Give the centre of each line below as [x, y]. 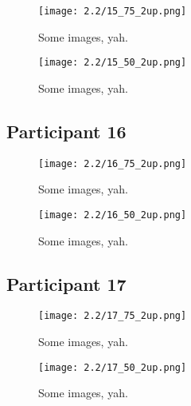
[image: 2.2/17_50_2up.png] [113, 367]
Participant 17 [66, 283]
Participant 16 [66, 131]
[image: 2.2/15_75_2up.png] [113, 11]
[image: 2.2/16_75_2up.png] [113, 163]
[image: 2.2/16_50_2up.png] [113, 215]
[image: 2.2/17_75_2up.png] [113, 316]
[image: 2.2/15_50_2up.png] [113, 63]
